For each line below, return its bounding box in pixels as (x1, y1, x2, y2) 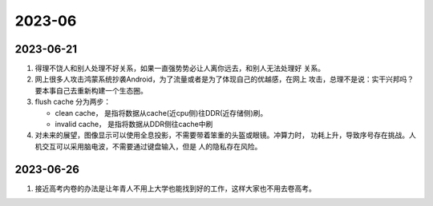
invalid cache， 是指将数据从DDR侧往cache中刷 (55, 120, 213, 129)
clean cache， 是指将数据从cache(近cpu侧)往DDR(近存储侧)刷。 (55, 108, 268, 117)
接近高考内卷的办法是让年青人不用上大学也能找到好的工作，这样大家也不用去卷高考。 (34, 184, 316, 193)
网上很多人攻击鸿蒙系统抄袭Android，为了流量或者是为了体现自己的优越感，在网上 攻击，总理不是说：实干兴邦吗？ (34, 74, 415, 84)
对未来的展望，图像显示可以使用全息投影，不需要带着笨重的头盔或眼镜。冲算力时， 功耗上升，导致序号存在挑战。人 (34, 130, 416, 140)
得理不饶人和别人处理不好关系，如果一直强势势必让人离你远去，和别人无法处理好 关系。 (34, 64, 325, 73)
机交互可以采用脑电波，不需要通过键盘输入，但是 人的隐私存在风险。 (34, 141, 262, 151)
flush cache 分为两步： (34, 97, 111, 107)
